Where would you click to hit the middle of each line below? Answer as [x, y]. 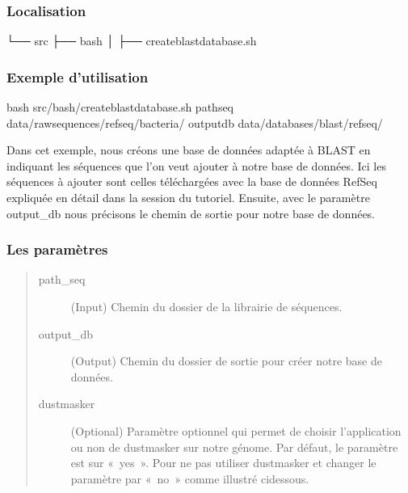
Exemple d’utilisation [78, 76]
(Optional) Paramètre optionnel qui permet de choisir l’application [236, 430]
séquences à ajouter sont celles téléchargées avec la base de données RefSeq [192, 181]
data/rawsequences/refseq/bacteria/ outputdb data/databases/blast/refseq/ [195, 122]
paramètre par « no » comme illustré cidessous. [190, 478]
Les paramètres [57, 249]
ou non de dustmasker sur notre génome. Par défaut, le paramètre [234, 447]
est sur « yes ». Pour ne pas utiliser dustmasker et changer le [223, 463]
